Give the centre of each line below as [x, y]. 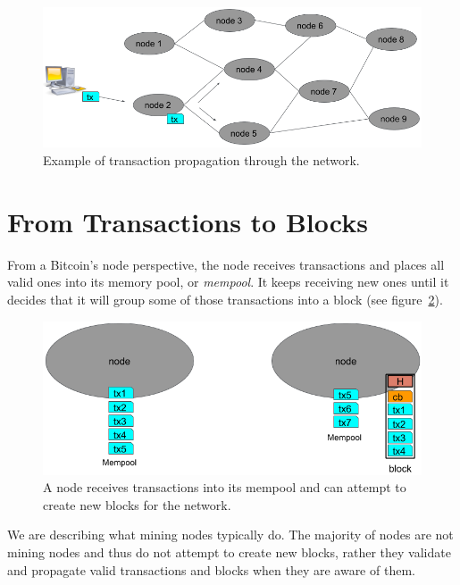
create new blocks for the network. [137, 504]
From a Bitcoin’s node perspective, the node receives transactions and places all [226, 264]
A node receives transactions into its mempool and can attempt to [225, 487]
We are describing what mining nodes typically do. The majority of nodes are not [230, 535]
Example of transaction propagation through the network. [201, 160]
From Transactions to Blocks [188, 221]
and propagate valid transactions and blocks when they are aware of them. [211, 569]
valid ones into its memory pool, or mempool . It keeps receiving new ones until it [228, 282]
